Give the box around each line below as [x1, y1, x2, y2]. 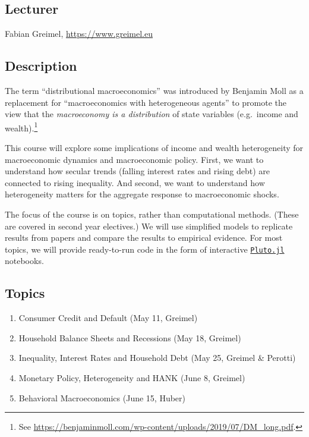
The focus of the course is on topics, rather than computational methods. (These [5, 208, 299, 220]
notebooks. [5, 254, 44, 267]
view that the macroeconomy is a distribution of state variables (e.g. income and [5, 108, 298, 120]
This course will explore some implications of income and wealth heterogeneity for [5, 142, 304, 154]
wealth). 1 [5, 120, 38, 134]
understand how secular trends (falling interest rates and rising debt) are [5, 165, 270, 177]
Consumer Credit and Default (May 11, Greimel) [18, 312, 198, 324]
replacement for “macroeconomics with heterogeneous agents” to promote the [5, 96, 287, 108]
